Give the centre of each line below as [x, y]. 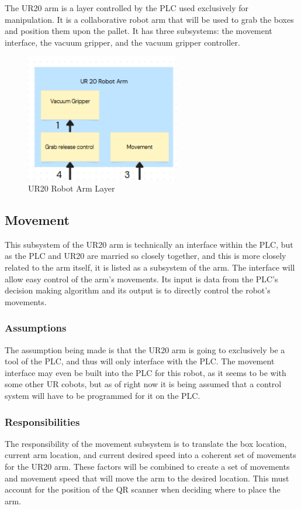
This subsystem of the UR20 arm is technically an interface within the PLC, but [149, 244]
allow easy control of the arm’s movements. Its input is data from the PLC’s [141, 279]
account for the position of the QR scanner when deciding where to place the [143, 489]
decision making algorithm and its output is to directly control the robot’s [138, 290]
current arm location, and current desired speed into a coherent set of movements [150, 455]
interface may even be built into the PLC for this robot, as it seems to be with [146, 372]
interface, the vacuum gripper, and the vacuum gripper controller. [122, 42]
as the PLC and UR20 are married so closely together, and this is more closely [146, 256]
